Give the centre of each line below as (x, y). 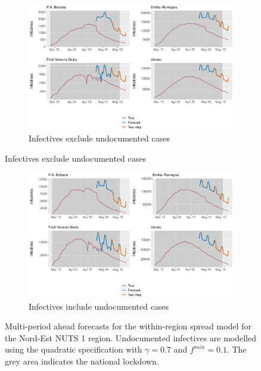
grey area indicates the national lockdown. (82, 361)
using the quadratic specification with (74, 349)
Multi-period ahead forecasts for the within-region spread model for (128, 326)
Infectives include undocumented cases (99, 306)
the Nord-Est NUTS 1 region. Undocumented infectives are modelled (131, 337)
